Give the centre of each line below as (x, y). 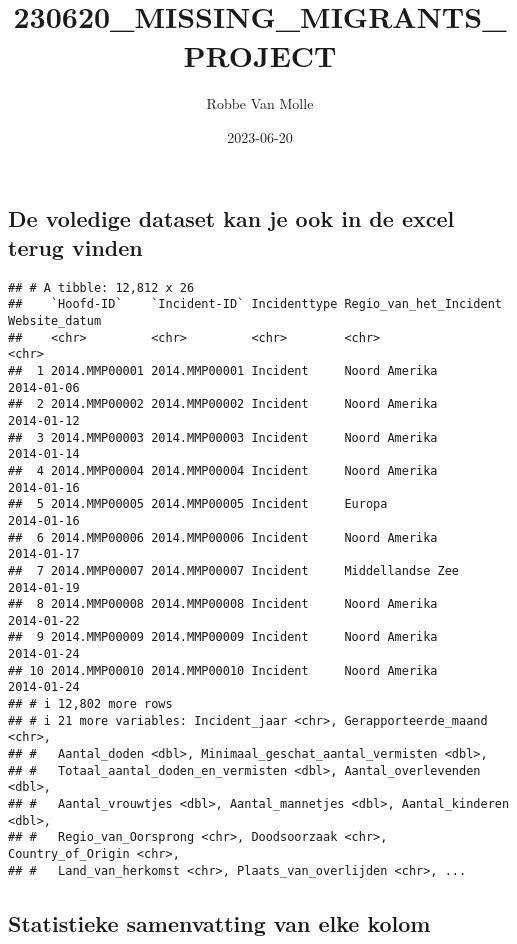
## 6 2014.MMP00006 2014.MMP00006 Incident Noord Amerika (223, 537)
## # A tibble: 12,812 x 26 (101, 287)
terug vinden (75, 246)
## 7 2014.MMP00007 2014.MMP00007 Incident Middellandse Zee (234, 570)
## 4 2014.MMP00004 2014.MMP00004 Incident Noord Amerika (223, 470)
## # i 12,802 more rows (90, 704)
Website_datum (55, 321)
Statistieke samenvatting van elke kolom (219, 922)
